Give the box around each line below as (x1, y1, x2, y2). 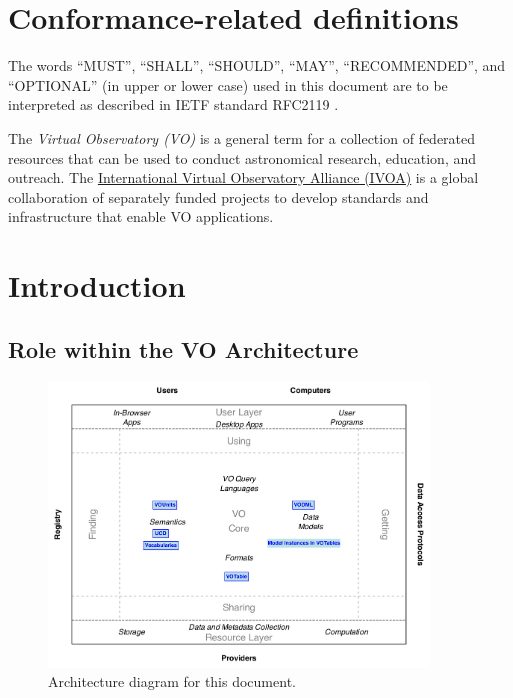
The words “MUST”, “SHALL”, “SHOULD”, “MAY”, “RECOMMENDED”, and (8, 55, 506, 76)
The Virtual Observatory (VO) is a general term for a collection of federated (8, 127, 476, 148)
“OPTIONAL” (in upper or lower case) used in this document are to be (8, 74, 448, 95)
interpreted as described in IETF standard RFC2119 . (8, 94, 339, 115)
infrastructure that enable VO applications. (8, 206, 274, 227)
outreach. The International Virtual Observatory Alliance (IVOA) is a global (8, 167, 479, 188)
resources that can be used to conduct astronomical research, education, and (8, 147, 477, 168)
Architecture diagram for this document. (48, 671, 296, 692)
